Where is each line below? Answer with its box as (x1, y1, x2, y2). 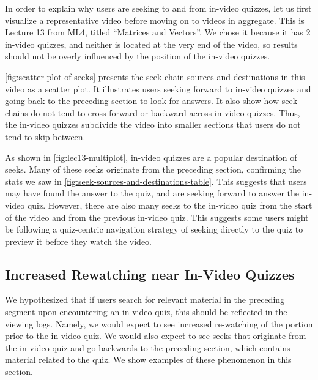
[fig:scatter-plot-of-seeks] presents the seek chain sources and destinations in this (5, 70, 305, 83)
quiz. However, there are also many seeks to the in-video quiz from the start (27, 198, 312, 211)
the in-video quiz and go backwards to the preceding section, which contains (5, 341, 290, 354)
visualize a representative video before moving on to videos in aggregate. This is (5, 13, 305, 26)
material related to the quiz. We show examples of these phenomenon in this (5, 353, 292, 366)
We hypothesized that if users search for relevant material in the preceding (5, 293, 285, 306)
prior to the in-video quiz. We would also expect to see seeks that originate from (5, 329, 306, 342)
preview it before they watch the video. (5, 234, 152, 247)
